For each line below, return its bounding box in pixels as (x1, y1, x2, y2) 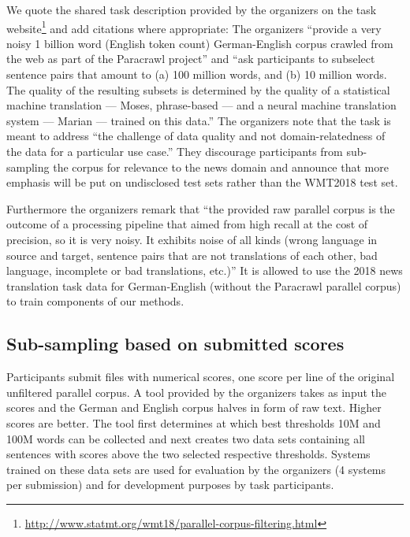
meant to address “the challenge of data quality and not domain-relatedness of (6, 128, 386, 144)
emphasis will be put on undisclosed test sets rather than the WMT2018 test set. (6, 174, 398, 191)
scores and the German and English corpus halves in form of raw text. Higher (6, 399, 382, 416)
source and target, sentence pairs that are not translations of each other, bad (6, 246, 378, 263)
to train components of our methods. (6, 293, 184, 309)
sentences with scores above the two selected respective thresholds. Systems (6, 446, 371, 462)
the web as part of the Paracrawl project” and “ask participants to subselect (6, 50, 375, 67)
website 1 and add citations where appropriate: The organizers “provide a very (6, 17, 382, 36)
